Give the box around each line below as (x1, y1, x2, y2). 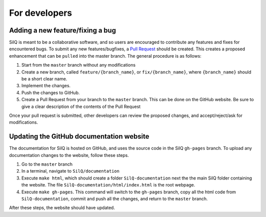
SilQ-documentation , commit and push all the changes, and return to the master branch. (21, 196, 208, 202)
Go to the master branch (21, 161, 73, 167)
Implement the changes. (21, 83, 71, 89)
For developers (9, 7, 72, 18)
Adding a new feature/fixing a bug (9, 26, 116, 35)
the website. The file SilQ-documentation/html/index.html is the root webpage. (21, 182, 196, 188)
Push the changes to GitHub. (21, 89, 80, 96)
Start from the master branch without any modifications (21, 62, 135, 68)
